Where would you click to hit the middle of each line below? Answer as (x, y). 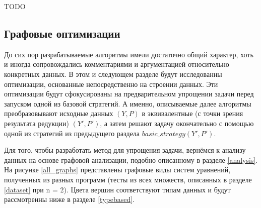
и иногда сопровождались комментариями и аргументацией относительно (117, 64)
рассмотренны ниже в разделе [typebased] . (70, 199)
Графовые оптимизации (62, 33)
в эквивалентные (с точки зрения (192, 113)
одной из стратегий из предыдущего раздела (72, 133)
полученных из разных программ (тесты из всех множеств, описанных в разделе (128, 179)
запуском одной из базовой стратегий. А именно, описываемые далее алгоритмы (128, 103)
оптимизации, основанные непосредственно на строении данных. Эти (111, 84)
